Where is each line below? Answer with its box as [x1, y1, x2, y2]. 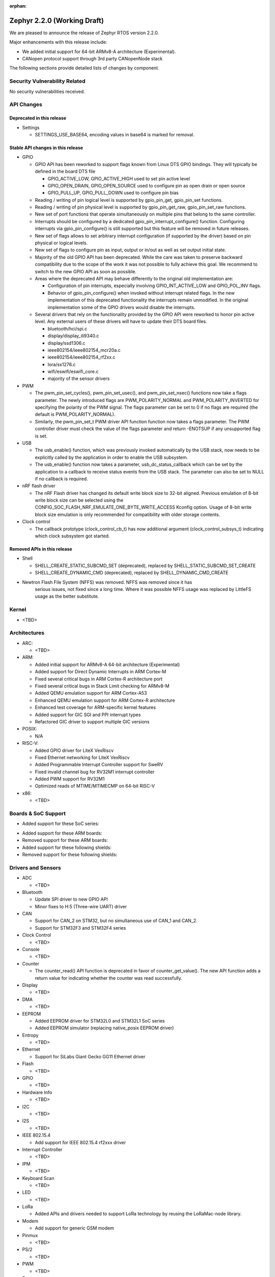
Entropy [22, 1032, 39, 1038]
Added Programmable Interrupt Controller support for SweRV [35, 762, 163, 768]
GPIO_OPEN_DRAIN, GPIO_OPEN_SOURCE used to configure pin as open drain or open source [47, 182, 245, 188]
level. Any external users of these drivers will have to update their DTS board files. [35, 318, 207, 324]
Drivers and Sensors [9, 864, 61, 871]
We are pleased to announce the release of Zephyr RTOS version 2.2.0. [9, 30, 159, 36]
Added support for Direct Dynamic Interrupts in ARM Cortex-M [35, 669, 167, 675]
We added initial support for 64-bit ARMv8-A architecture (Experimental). [22, 49, 176, 55]
